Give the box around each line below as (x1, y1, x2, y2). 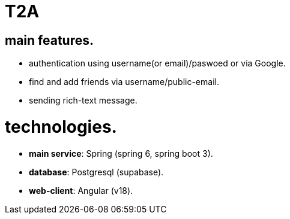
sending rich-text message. (29, 95, 137, 106)
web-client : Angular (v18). (29, 185, 133, 196)
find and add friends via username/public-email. (29, 77, 219, 87)
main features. (5, 32, 94, 48)
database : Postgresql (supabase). (29, 166, 164, 177)
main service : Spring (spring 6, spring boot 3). (29, 148, 213, 159)
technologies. (5, 116, 117, 137)
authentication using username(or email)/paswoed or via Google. (29, 58, 286, 69)
